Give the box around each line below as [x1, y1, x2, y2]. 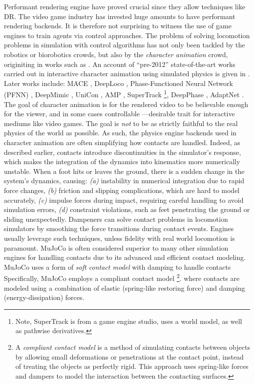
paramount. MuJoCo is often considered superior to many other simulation [4, 242, 229, 253]
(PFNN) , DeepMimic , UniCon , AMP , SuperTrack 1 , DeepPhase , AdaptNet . [4, 88, 244, 99]
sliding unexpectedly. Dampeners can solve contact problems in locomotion [4, 213, 228, 224]
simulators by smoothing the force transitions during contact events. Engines [4, 223, 234, 234]
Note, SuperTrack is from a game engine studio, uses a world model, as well [15, 316, 242, 326]
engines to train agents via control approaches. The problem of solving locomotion [4, 30, 250, 40]
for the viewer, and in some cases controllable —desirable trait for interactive [4, 108, 235, 119]
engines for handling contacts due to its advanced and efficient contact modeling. [4, 252, 246, 262]
